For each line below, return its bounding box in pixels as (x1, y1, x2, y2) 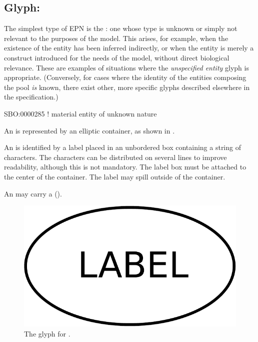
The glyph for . (24, 328, 70, 338)
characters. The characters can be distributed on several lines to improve (4, 151, 227, 162)
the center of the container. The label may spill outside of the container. (4, 171, 225, 181)
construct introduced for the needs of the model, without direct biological (4, 52, 229, 62)
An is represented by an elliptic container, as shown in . (4, 125, 175, 135)
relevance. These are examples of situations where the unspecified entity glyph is (4, 62, 249, 72)
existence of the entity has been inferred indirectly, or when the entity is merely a (4, 42, 254, 53)
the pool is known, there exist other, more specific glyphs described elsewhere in (4, 81, 250, 92)
